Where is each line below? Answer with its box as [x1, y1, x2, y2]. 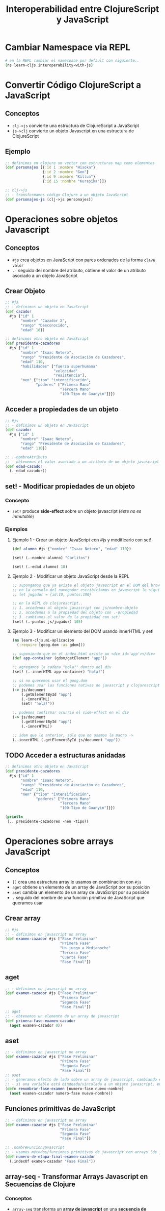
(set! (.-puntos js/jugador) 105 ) [12, 619, 83, 624]
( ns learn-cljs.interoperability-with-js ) [5, 63, 93, 68]
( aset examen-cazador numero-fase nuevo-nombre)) [9, 1091, 113, 1096]
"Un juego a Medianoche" [59, 946, 111, 951]
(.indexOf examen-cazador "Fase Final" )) [9, 1159, 96, 1164]
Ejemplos [5, 525, 28, 532]
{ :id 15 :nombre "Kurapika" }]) [42, 179, 107, 184]
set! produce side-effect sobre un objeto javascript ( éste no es [12, 508, 141, 514]
